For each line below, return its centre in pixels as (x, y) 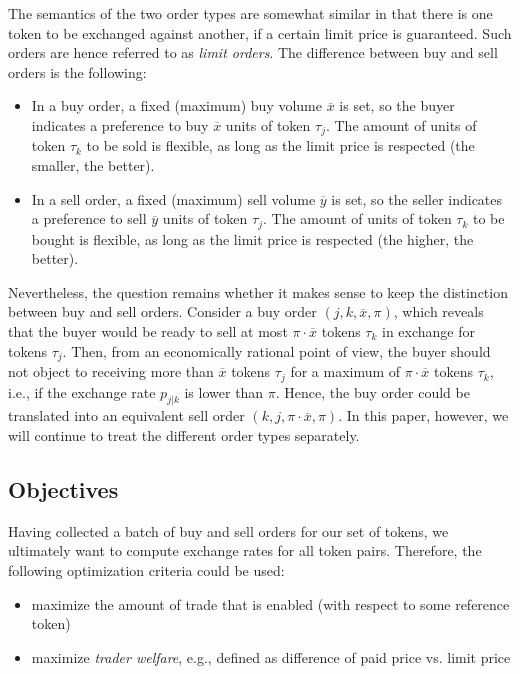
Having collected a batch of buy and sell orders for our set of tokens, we (228, 530)
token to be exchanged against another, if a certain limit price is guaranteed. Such (260, 32)
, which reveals (438, 311)
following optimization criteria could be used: (146, 569)
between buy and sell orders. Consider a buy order (162, 311)
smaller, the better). (93, 165)
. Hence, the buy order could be (372, 391)
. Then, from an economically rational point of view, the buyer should (276, 350)
